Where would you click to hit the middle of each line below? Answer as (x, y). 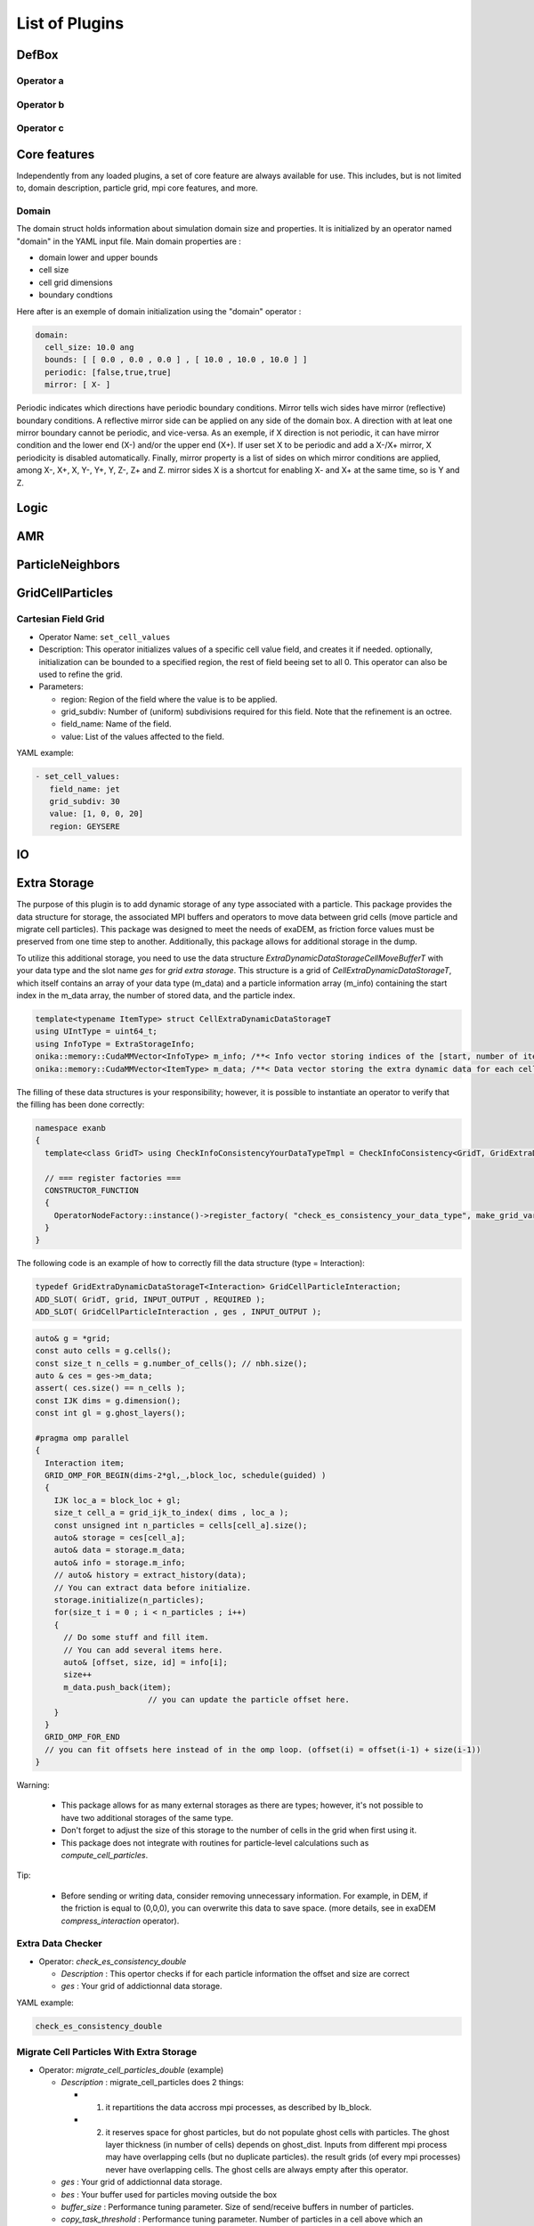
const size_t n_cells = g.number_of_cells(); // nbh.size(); (171, 1363)
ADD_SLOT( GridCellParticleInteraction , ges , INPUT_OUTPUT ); (178, 1312)
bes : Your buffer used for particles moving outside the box (169, 2194)
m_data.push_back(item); (118, 1687)
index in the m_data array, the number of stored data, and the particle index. (156, 995)
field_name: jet (85, 789)
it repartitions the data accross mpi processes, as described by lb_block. (239, 2107)
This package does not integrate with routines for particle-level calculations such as (215, 1842)
